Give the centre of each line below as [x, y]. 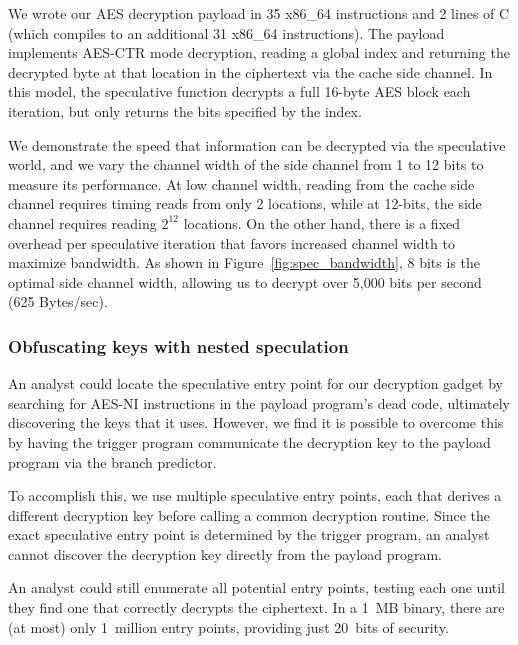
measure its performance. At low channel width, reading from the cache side [241, 183]
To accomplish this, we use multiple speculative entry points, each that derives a [255, 495]
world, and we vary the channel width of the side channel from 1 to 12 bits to [246, 164]
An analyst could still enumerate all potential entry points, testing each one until [257, 587]
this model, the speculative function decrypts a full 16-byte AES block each [239, 91]
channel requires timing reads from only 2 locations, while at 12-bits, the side [245, 203]
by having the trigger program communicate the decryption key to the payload [249, 441]
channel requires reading [82, 222]
